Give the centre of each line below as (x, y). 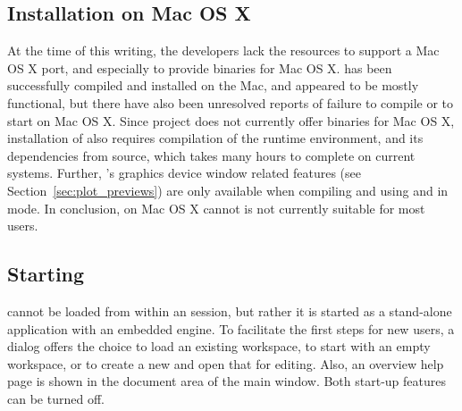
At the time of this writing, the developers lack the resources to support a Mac (223, 50)
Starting (46, 274)
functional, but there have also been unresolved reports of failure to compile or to (231, 102)
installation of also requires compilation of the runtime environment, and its (215, 138)
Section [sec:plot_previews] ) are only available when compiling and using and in (228, 190)
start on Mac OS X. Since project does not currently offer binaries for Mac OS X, (231, 120)
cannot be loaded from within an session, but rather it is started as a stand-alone (230, 310)
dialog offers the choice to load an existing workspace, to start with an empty (219, 346)
